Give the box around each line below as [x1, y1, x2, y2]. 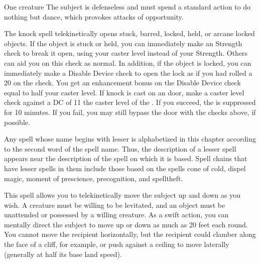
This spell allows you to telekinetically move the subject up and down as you [4, 190, 240, 200]
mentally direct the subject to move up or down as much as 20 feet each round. [4, 219, 248, 229]
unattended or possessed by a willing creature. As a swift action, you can [4, 209, 229, 220]
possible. [4, 116, 30, 127]
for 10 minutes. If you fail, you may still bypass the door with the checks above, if [4, 106, 256, 117]
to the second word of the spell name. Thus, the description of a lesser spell [4, 143, 236, 154]
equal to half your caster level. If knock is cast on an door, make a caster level [4, 87, 244, 97]
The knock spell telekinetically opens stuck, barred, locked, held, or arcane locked [4, 28, 255, 39]
